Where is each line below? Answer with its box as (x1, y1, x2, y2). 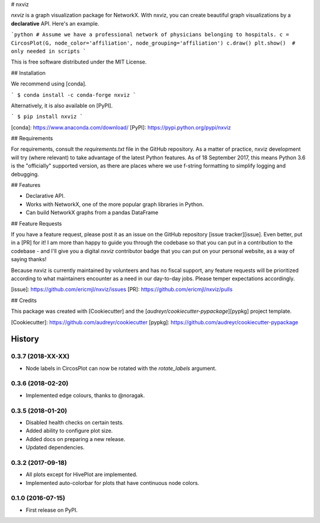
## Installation (11, 69, 46, 77)
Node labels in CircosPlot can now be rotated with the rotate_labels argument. (25, 364, 217, 372)
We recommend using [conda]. (11, 80, 87, 87)
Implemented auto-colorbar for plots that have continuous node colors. (25, 479, 200, 486)
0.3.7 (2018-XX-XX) (11, 352, 70, 360)
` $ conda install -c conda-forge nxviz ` (11, 91, 136, 98)
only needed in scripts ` (11, 47, 87, 55)
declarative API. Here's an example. (11, 20, 100, 27)
